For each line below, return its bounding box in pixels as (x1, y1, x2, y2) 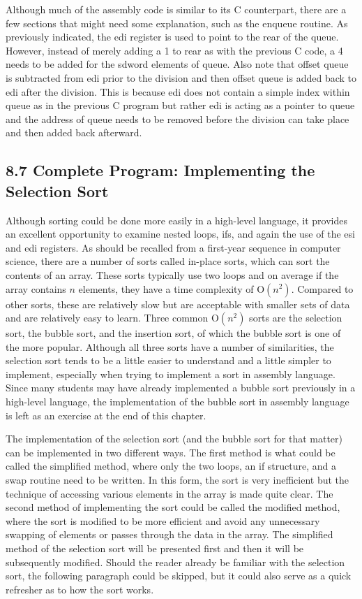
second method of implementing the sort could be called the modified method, (6, 500, 340, 514)
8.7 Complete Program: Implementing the (6, 159, 315, 181)
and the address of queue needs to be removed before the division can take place (6, 111, 349, 126)
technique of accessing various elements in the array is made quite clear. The (6, 486, 333, 500)
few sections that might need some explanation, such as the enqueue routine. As (6, 15, 348, 30)
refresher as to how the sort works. (6, 582, 154, 596)
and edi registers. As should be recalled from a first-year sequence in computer (6, 240, 341, 254)
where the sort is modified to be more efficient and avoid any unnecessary (6, 513, 320, 528)
